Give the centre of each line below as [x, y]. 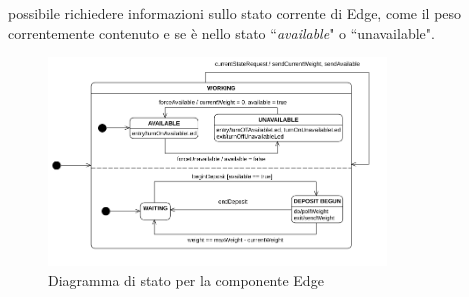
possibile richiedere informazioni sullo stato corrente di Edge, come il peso [235, 13]
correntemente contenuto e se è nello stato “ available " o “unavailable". [221, 32]
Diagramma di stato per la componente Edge [186, 279]
